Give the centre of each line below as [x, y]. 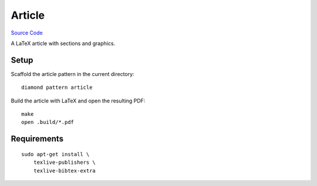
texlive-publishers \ [65, 163]
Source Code [27, 33]
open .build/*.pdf [48, 122]
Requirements [37, 139]
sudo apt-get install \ [55, 154]
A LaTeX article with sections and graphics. [63, 43]
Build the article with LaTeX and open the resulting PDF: [78, 101]
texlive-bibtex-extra [65, 170]
